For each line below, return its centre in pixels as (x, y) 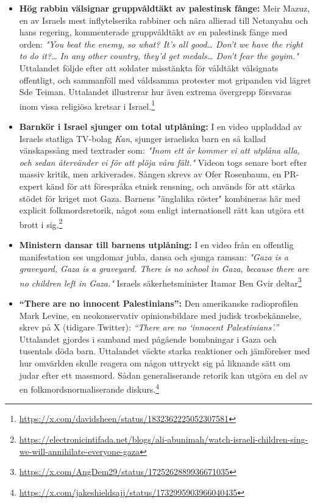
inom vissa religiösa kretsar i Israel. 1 (87, 105)
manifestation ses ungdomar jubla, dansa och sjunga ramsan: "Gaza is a (154, 256)
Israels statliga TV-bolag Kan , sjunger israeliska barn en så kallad (143, 138)
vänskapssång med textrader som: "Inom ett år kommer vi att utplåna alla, (159, 150)
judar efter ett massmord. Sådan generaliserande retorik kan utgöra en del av (164, 375)
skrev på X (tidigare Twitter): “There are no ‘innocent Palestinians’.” (149, 327)
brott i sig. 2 (41, 223)
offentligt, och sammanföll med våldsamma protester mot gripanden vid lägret (165, 80)
